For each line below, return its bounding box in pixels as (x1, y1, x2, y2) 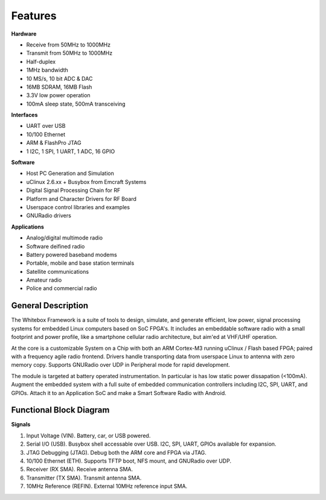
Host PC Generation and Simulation (26, 169, 115, 177)
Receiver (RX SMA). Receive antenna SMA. (26, 466, 133, 473)
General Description (11, 300, 89, 311)
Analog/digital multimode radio (26, 234, 103, 241)
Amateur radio (26, 276, 62, 283)
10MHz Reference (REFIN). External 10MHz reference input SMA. (26, 483, 188, 490)
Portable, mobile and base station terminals (26, 259, 135, 267)
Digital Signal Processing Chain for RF (26, 187, 121, 194)
